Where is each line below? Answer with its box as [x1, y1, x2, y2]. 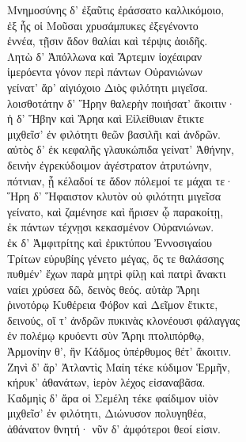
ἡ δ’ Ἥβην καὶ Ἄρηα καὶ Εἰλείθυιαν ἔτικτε [7, 110, 204, 127]
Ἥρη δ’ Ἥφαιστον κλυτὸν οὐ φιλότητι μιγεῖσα [7, 188, 221, 204]
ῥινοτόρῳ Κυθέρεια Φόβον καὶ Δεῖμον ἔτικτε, [7, 296, 218, 313]
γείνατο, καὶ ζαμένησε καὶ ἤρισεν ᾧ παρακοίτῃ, [7, 203, 224, 219]
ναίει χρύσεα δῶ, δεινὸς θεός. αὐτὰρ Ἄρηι [7, 280, 200, 297]
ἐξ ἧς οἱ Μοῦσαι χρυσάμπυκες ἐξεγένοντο [7, 17, 199, 33]
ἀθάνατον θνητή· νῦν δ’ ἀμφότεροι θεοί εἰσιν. [7, 421, 221, 437]
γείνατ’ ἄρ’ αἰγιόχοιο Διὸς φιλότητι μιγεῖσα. [7, 78, 208, 95]
